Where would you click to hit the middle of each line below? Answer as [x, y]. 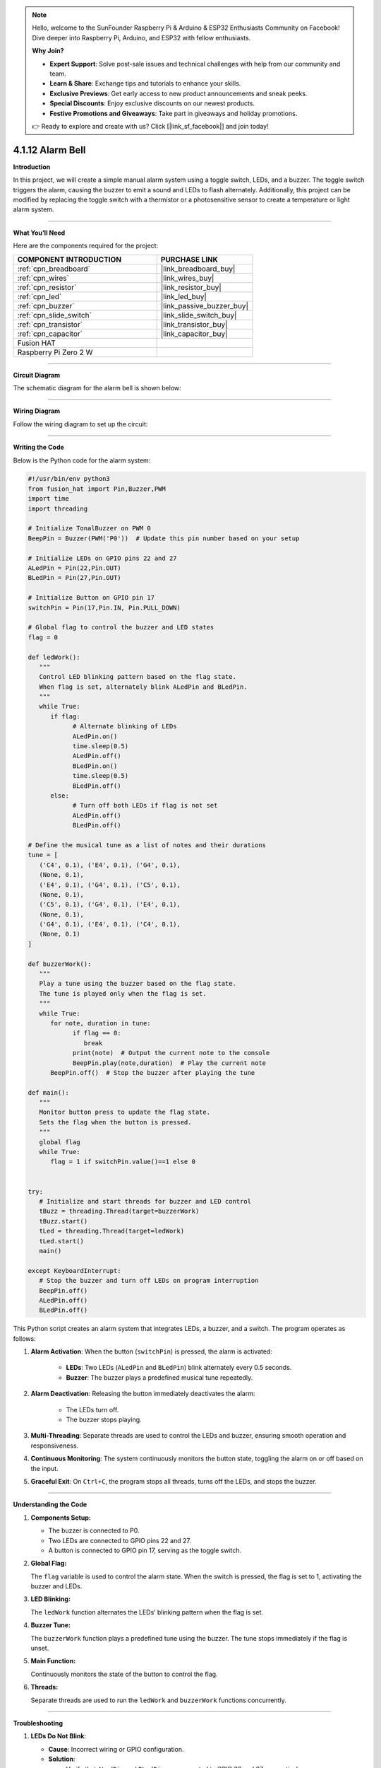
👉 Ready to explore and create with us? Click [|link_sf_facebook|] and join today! [150, 126]
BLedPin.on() [95, 766]
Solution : [62, 1759]
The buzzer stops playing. [104, 1420]
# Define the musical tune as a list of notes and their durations [147, 845]
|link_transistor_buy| [194, 324]
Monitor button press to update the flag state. [125, 1112]
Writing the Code [39, 447]
